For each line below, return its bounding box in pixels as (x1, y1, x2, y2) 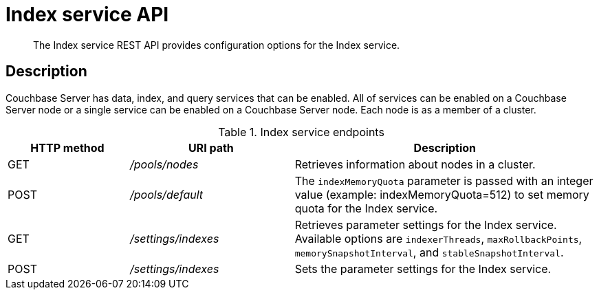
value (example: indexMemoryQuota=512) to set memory (294, 187, 589, 201)
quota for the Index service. (294, 201, 438, 215)
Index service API (6, 3, 169, 26)
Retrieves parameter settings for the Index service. (294, 217, 557, 232)
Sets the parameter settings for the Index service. (294, 261, 552, 276)
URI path (188, 140, 234, 155)
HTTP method (30, 140, 105, 155)
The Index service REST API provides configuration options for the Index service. (33, 39, 400, 51)
